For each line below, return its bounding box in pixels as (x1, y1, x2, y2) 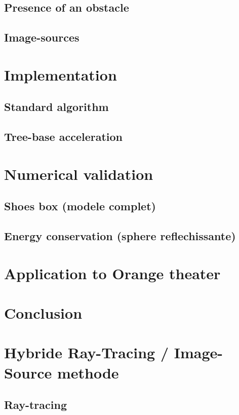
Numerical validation (4, 163, 153, 184)
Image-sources (4, 29, 79, 45)
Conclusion (4, 303, 83, 323)
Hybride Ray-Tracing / (4, 342, 169, 363)
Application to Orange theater (4, 262, 221, 283)
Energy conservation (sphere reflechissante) (4, 228, 236, 244)
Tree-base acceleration (4, 129, 123, 144)
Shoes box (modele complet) (4, 198, 156, 214)
